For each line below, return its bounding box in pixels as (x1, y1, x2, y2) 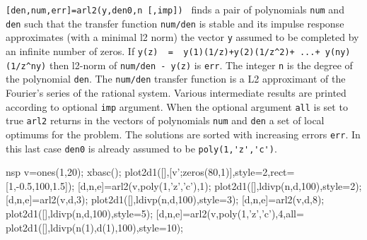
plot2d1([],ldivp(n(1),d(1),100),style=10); (6, 220, 183, 234)
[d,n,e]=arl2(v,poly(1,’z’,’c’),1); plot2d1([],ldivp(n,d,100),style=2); (77, 178, 362, 193)
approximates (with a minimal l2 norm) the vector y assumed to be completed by (6, 30, 359, 44)
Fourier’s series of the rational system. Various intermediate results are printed (6, 85, 346, 100)
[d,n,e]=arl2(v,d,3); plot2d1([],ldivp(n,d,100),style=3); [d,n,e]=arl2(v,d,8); (6, 192, 325, 207)
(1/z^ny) (6, 61, 47, 71)
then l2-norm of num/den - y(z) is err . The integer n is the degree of (49, 57, 353, 72)
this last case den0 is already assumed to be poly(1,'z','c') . (6, 140, 277, 155)
